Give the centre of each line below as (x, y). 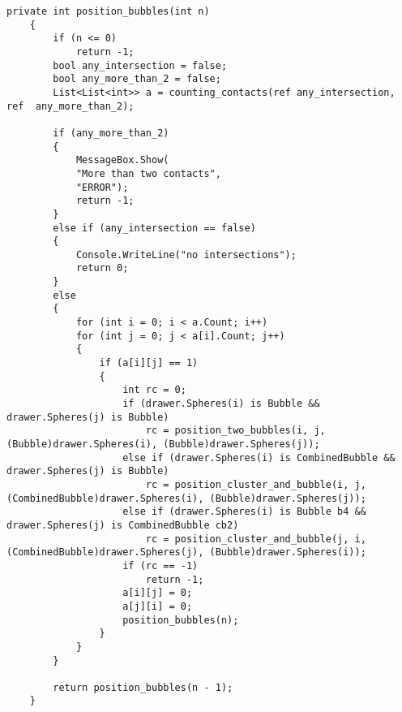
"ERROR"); (102, 187)
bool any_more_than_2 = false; (137, 79)
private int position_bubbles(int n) (108, 11)
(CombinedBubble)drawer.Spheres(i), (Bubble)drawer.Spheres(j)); (186, 498)
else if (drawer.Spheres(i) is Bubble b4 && (244, 512)
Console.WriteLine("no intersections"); (186, 255)
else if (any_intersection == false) (154, 228)
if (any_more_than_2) (111, 133)
